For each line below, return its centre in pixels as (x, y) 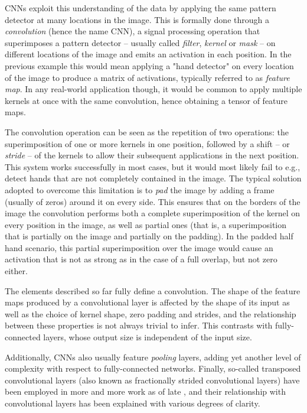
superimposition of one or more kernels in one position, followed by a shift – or (147, 143)
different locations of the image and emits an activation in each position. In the (148, 54)
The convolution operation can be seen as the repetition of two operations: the (147, 131)
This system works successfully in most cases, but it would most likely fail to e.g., (153, 166)
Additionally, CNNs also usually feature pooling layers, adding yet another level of (153, 357)
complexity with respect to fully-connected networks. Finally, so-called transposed (153, 368)
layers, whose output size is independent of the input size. (148, 337)
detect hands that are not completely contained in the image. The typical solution (153, 178)
